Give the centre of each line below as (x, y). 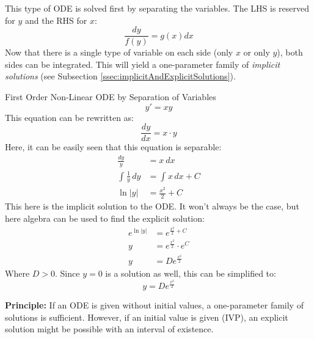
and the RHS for (56, 20)
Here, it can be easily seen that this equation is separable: (113, 147)
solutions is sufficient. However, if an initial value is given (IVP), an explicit (147, 317)
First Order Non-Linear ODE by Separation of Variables (111, 97)
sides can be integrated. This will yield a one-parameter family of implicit (143, 64)
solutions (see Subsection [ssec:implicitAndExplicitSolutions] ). (120, 76)
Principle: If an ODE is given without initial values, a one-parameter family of (154, 305)
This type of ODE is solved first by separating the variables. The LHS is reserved (157, 8)
